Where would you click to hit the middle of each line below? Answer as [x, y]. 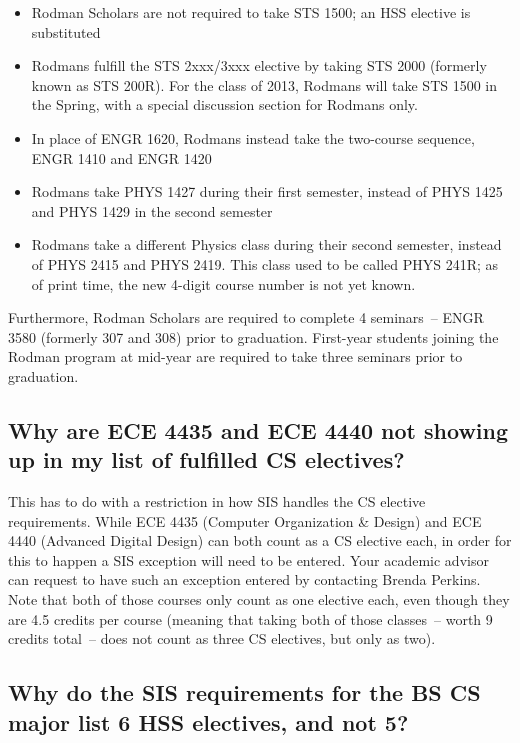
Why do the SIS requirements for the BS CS [244, 692]
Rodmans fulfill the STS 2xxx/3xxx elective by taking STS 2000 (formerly [259, 65]
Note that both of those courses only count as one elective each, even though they [259, 599]
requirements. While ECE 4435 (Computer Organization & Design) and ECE [245, 520]
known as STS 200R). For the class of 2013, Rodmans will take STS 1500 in [264, 84]
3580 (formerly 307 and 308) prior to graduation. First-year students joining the [253, 336]
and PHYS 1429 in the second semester [152, 210]
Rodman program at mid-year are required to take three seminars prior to [235, 356]
